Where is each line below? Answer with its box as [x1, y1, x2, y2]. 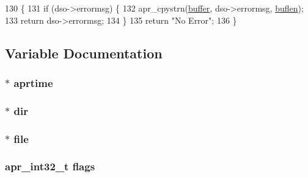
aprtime [13, 75, 53, 90]
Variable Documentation [5, 43, 163, 62]
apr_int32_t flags [5, 159, 95, 174]
